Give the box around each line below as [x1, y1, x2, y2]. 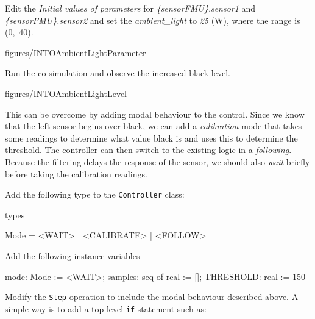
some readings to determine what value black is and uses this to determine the [5, 131, 298, 144]
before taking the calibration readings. [5, 167, 147, 180]
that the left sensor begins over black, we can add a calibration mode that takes [5, 120, 302, 132]
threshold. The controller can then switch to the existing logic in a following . [5, 143, 292, 156]
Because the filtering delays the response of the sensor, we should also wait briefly [5, 155, 310, 168]
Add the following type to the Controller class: [5, 188, 185, 201]
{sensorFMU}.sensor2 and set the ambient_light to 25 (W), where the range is [5, 13, 300, 26]
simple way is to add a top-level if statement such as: [5, 302, 207, 315]
